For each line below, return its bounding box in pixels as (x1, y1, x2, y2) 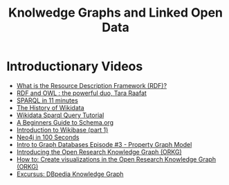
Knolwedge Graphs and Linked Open (8, 5, 223, 21)
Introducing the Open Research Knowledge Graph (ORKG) (16, 148, 183, 156)
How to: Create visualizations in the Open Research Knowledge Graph (16, 155, 217, 164)
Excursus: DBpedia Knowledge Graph (16, 170, 124, 178)
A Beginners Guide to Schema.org (16, 118, 114, 126)
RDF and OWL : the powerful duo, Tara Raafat (16, 89, 147, 97)
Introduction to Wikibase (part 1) (16, 125, 109, 134)
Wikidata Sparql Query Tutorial (16, 111, 104, 119)
